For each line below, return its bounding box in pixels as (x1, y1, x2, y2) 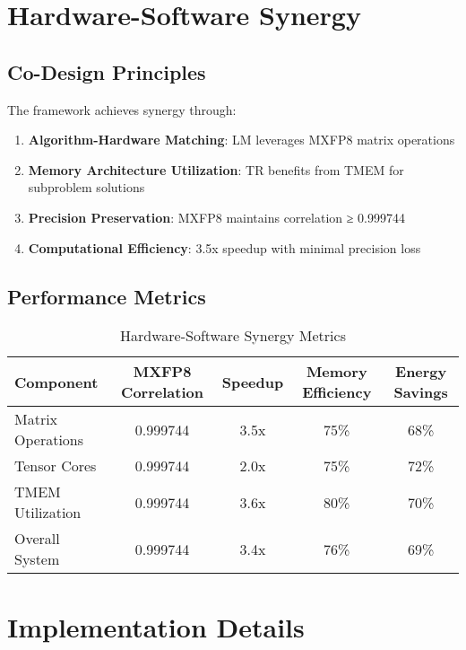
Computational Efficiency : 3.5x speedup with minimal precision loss (28, 238, 421, 257)
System (14, 549, 60, 570)
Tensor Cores (14, 455, 97, 477)
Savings (393, 382, 448, 403)
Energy (395, 361, 447, 382)
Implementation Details (7, 608, 305, 645)
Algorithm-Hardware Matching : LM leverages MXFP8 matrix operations (28, 130, 455, 149)
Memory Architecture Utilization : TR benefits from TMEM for (28, 160, 404, 179)
